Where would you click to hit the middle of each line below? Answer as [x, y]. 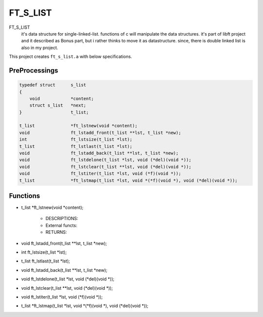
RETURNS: [56, 232]
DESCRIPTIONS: [62, 219]
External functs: [61, 225]
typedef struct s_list [53, 85]
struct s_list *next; [58, 105]
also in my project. [40, 47]
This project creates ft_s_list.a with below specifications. [71, 56]
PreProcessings [34, 70]
